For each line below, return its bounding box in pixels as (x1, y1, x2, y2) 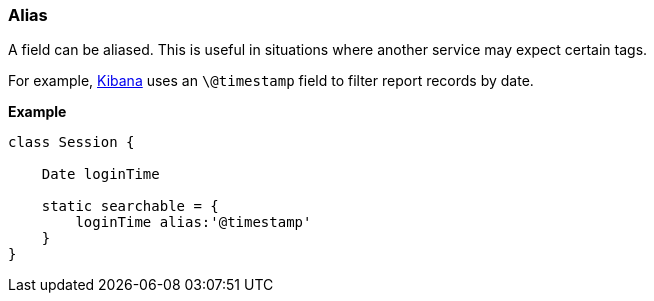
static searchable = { (41, 198, 219, 215)
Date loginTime (41, 166, 160, 183)
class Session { (8, 134, 135, 151)
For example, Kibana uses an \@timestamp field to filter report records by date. (8, 72, 534, 90)
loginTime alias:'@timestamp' (75, 214, 312, 231)
